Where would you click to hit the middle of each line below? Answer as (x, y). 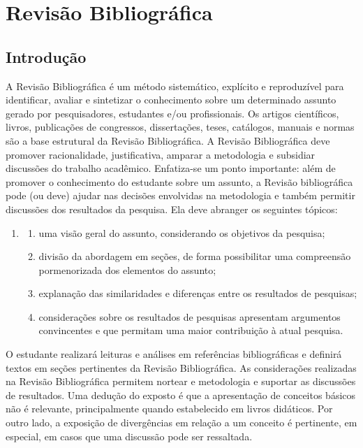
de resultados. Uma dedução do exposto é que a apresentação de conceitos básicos (181, 395)
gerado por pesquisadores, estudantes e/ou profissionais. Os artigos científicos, (172, 113)
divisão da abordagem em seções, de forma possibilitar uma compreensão (195, 256)
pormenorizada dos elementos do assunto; (127, 269)
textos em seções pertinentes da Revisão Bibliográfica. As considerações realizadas (181, 367)
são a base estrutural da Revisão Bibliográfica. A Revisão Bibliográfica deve (168, 140)
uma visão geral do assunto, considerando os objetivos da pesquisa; (182, 232)
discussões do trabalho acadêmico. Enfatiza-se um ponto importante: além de (171, 168)
